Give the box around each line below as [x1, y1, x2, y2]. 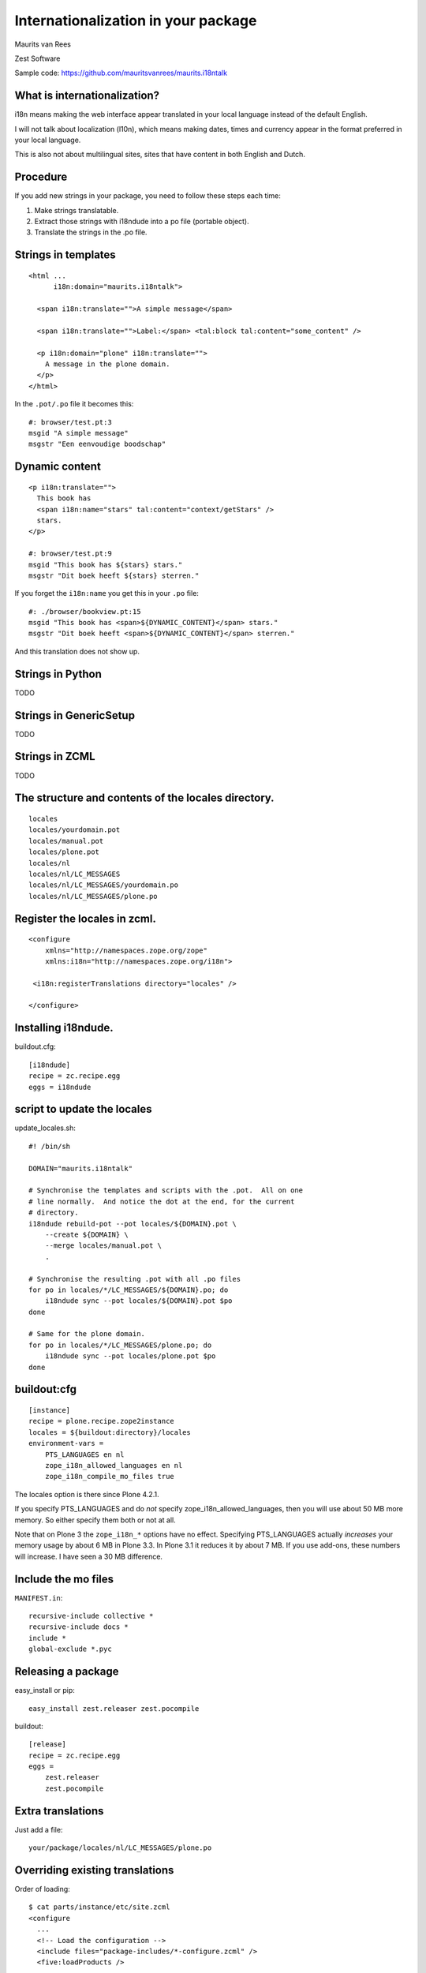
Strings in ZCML [14, 750, 95, 763]
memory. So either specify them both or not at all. [14, 1515, 177, 1525]
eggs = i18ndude [28, 1082, 92, 1091]
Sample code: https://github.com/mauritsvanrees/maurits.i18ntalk [14, 68, 228, 78]
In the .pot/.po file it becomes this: [14, 399, 134, 409]
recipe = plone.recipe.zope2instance [28, 1417, 175, 1426]
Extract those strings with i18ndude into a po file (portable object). [34, 217, 250, 227]
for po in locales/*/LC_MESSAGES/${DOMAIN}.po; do [28, 1285, 229, 1294]
